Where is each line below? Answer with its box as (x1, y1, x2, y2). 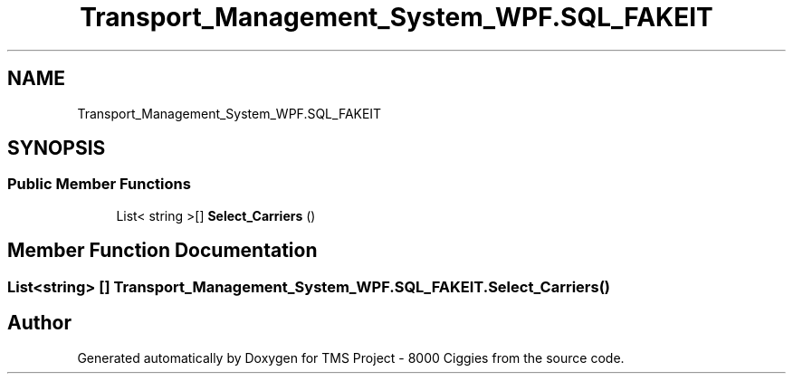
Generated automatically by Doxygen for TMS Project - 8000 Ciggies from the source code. (77, 349, 625, 366)
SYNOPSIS (7, 137, 106, 160)
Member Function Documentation (7, 239, 318, 262)
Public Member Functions (7, 175, 191, 194)
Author (7, 311, 72, 335)
